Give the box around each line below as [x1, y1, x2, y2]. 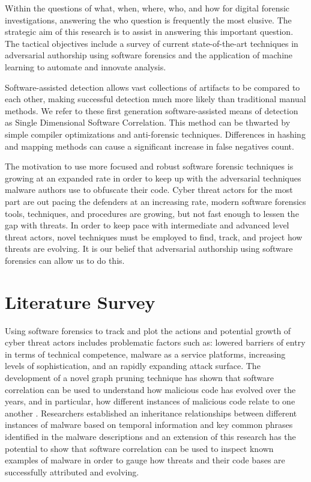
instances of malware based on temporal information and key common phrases [5, 418, 293, 431]
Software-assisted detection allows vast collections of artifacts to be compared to [5, 81, 300, 93]
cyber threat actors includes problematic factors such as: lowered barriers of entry [5, 336, 306, 349]
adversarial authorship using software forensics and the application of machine [5, 49, 293, 61]
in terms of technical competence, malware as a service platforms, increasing [5, 347, 286, 360]
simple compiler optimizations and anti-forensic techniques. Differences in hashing [5, 127, 306, 140]
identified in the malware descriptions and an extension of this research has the [5, 430, 296, 442]
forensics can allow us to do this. [5, 254, 125, 266]
